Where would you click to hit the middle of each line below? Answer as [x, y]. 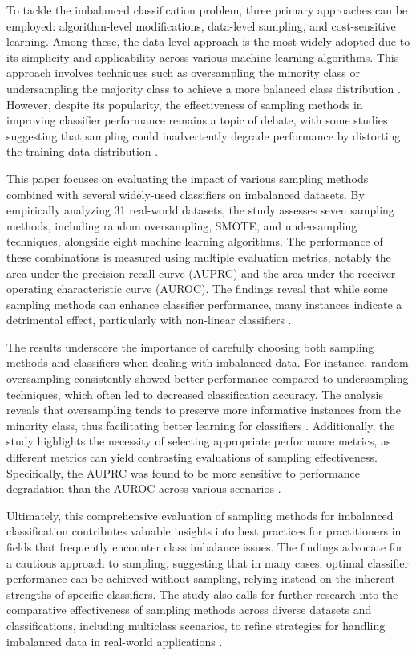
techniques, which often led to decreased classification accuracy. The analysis [195, 394]
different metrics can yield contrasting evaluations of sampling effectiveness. [192, 457]
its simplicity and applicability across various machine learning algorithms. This [203, 57]
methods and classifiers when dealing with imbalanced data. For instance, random [208, 362]
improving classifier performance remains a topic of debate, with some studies [197, 120]
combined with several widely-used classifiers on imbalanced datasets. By [186, 194]
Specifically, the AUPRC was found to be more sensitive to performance [183, 472]
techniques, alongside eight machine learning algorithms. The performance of [195, 241]
